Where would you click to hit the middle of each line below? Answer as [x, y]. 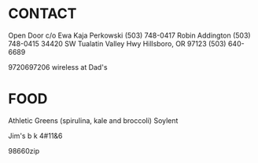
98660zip [24, 150]
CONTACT [42, 14]
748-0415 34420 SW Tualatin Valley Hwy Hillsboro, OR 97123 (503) [117, 43]
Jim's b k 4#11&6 [35, 136]
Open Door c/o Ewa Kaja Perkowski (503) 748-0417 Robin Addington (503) [129, 35]
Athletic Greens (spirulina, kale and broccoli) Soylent [93, 120]
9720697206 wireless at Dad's [58, 67]
